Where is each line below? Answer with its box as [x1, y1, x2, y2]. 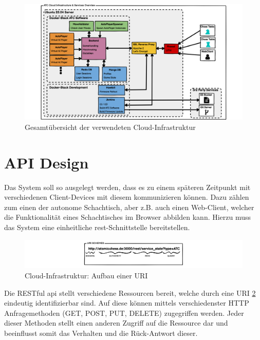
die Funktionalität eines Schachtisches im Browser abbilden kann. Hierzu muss [4, 212, 251, 222]
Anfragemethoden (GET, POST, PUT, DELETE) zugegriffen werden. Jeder [4, 307, 244, 318]
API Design [4, 152, 89, 173]
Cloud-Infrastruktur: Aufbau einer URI [25, 270, 148, 281]
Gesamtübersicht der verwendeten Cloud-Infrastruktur [25, 121, 196, 132]
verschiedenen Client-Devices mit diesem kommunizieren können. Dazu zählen [4, 192, 249, 202]
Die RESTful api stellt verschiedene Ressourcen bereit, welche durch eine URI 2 [4, 287, 256, 298]
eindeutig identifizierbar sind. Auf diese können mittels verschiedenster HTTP [4, 297, 249, 308]
